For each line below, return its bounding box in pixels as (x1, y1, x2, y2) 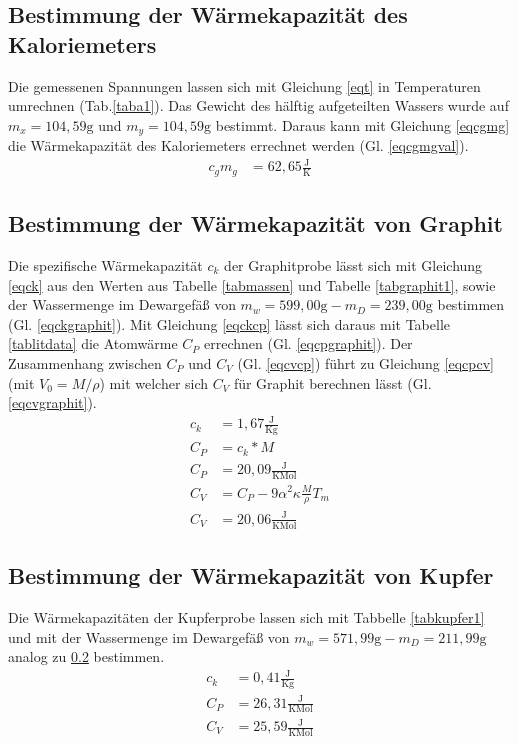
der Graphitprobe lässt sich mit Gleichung (224, 255, 483, 276)
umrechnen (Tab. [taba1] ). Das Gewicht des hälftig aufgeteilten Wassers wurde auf (8, 95, 509, 116)
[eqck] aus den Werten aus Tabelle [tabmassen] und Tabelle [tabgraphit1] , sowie (8, 274, 496, 295)
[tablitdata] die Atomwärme (8, 333, 178, 354)
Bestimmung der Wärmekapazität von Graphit (8, 208, 503, 239)
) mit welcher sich (99, 372, 209, 393)
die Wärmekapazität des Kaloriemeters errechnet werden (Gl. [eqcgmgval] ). (8, 135, 469, 156)
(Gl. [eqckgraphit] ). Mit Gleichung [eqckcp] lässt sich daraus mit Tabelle (8, 313, 451, 334)
